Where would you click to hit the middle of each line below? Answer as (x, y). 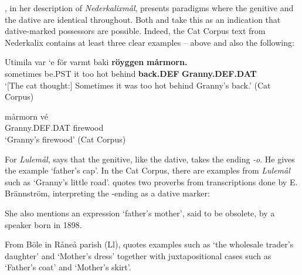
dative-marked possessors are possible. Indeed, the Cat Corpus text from (135, 31)
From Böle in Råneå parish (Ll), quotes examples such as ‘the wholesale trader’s (149, 244)
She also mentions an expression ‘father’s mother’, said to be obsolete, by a (140, 213)
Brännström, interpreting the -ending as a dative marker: (107, 193)
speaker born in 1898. (43, 224)
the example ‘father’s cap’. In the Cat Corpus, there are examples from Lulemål (147, 170)
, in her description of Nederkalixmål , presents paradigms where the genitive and (149, 8)
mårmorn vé (26, 116)
